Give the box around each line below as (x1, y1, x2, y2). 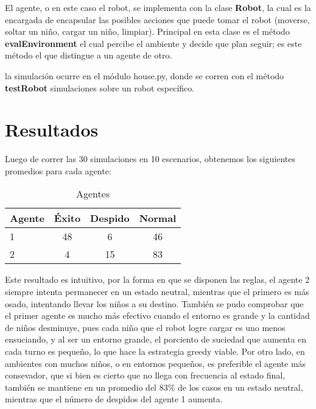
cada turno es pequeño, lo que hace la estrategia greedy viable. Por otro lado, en (5, 345, 305, 358)
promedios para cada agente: (5, 164, 111, 177)
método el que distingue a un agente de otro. (5, 49, 172, 62)
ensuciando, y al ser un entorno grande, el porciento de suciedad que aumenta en (5, 333, 307, 346)
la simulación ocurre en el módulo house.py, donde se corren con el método (5, 69, 284, 82)
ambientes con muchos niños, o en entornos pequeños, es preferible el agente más (5, 357, 306, 369)
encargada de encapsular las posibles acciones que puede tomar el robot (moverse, (5, 13, 310, 26)
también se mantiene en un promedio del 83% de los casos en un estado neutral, (5, 380, 303, 393)
